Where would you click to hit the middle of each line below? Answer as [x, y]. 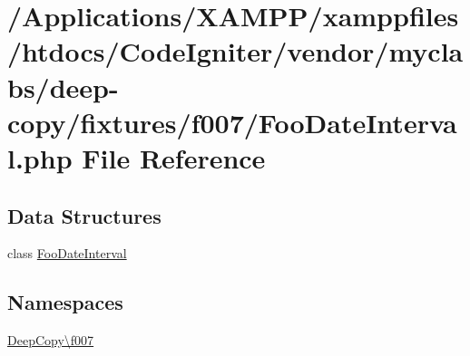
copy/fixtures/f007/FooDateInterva [232, 122]
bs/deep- [63, 87]
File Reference [174, 157]
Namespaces [65, 302]
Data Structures [84, 215]
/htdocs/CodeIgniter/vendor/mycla [235, 51]
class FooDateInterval [67, 253]
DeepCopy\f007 [51, 340]
